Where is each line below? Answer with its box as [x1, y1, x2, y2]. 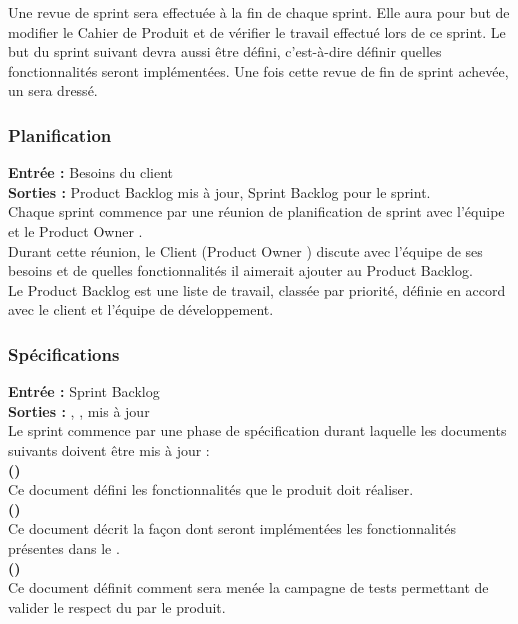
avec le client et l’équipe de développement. [8, 299, 274, 320]
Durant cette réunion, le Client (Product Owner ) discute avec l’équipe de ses [8, 240, 483, 261]
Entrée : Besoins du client [8, 162, 174, 183]
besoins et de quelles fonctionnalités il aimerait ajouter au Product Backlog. [8, 260, 473, 281]
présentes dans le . [8, 537, 120, 558]
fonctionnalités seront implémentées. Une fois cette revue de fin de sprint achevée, [8, 60, 509, 81]
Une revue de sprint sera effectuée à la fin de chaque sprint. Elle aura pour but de [8, 2, 510, 22]
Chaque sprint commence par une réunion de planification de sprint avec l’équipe [8, 201, 505, 222]
